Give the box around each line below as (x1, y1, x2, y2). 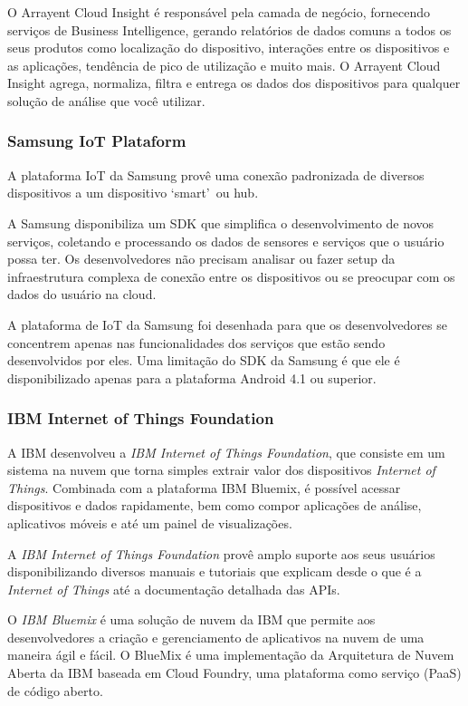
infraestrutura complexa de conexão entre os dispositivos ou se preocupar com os (7, 266, 455, 285)
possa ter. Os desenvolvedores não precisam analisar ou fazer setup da (7, 249, 396, 268)
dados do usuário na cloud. (7, 285, 157, 304)
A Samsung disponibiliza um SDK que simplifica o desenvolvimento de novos (7, 213, 435, 232)
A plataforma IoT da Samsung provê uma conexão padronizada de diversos (7, 165, 425, 184)
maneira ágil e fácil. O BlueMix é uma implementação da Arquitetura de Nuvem (7, 645, 454, 664)
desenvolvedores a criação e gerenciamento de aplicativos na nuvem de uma (7, 627, 425, 646)
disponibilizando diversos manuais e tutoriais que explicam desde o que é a (7, 562, 422, 581)
